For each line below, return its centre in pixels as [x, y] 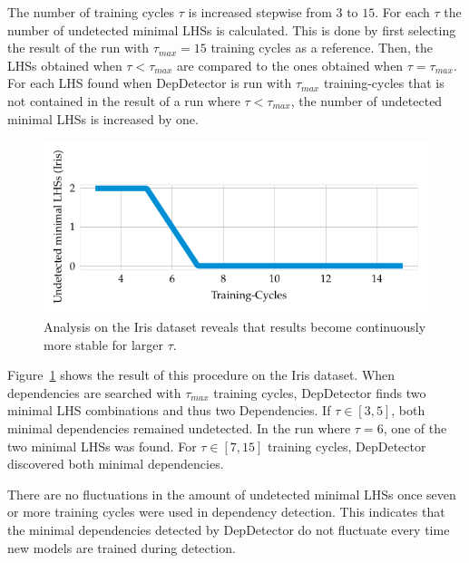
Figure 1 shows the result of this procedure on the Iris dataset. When [201, 375]
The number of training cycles [91, 12]
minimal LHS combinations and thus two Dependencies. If [169, 410]
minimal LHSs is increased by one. [103, 118]
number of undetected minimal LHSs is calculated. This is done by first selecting [232, 29]
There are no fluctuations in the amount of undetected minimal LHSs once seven [232, 494]
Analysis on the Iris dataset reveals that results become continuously [235, 327]
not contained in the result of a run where [124, 100]
